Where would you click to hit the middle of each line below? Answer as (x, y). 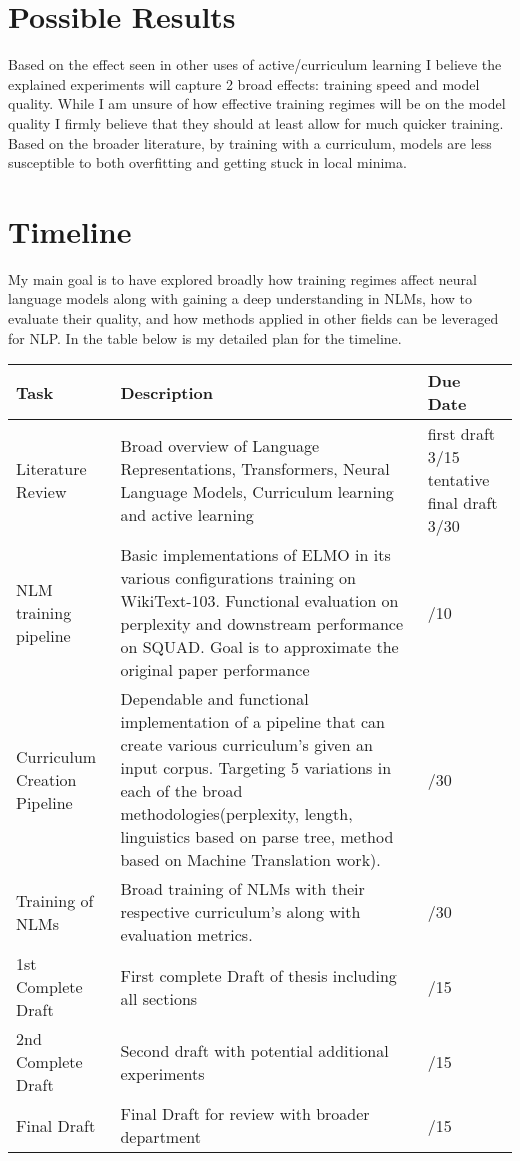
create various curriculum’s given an (246, 745)
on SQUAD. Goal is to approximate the (259, 647)
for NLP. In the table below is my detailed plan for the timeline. (205, 337)
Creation (46, 779)
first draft (461, 434)
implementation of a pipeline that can (252, 722)
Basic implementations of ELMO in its (255, 555)
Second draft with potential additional (254, 1050)
